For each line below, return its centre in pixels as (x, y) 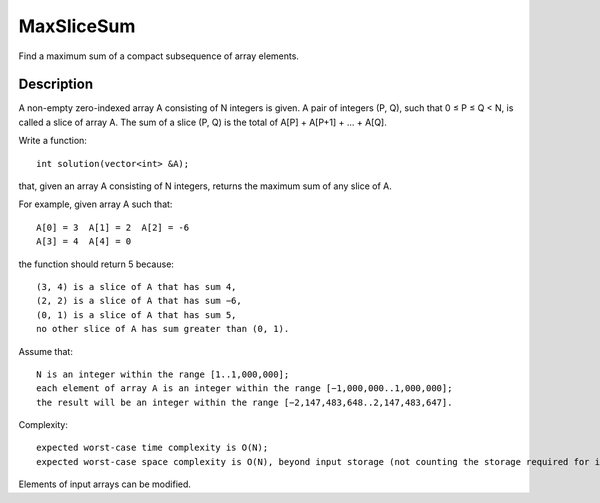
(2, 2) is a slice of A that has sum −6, (139, 301)
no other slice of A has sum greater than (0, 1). (163, 329)
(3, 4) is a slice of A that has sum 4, (136, 286)
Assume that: (46, 351)
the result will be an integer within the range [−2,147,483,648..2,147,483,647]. (244, 402)
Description (56, 84)
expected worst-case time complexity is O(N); (152, 448)
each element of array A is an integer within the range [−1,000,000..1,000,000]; (244, 388)
